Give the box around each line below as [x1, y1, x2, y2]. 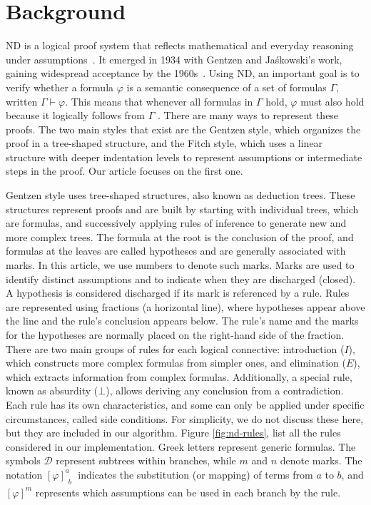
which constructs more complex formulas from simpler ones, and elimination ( [6, 355, 346, 370]
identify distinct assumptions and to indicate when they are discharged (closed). [6, 271, 356, 286]
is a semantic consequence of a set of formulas [126, 79, 327, 94]
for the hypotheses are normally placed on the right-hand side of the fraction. [6, 327, 345, 342]
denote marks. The [280, 453, 362, 468]
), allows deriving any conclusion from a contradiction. [106, 383, 344, 398]
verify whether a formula [6, 79, 114, 94]
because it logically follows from [6, 108, 146, 123]
